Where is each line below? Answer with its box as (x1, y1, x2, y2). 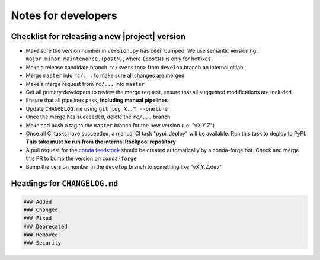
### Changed (23, 206, 59, 213)
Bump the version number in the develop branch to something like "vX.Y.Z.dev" (25, 163, 222, 170)
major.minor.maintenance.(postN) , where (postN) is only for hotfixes (25, 55, 211, 62)
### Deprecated (23, 223, 68, 230)
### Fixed (23, 215, 52, 222)
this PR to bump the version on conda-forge (25, 155, 137, 162)
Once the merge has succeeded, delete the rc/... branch (25, 113, 171, 121)
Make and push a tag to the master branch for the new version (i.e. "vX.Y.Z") (25, 121, 215, 129)
